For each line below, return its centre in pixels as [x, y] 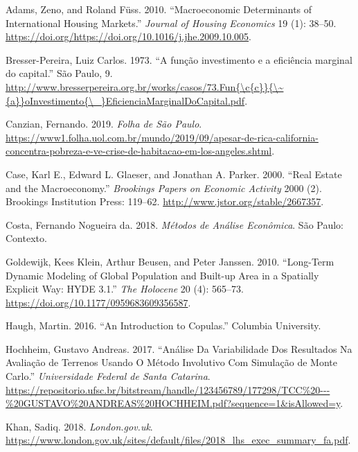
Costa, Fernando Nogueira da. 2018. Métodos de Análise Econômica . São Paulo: [175, 224]
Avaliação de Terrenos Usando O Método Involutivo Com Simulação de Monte [171, 362]
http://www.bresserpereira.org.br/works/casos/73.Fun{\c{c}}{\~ [145, 86]
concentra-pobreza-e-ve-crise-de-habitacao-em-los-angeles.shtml [139, 151]
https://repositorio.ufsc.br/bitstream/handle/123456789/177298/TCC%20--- [168, 389]
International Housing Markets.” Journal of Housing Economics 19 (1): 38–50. [171, 23]
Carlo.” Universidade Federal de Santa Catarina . [108, 376]
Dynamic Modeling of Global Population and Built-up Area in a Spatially [162, 275]
